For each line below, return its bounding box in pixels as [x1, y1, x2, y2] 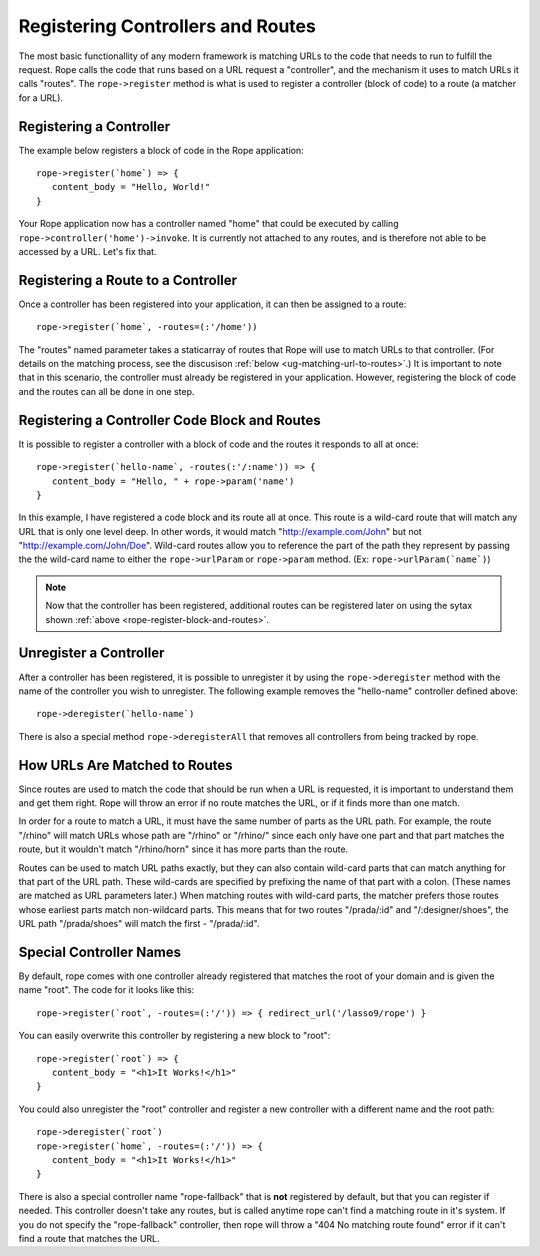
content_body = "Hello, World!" [51, 181, 211, 193]
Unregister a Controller [18, 645, 165, 662]
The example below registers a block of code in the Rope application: [18, 144, 304, 156]
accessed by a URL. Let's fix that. [18, 245, 157, 257]
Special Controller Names [18, 943, 182, 960]
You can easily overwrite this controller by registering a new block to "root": [18, 1030, 331, 1042]
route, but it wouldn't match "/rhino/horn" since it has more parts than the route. [18, 843, 349, 855]
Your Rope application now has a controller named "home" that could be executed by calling [18, 218, 399, 230]
